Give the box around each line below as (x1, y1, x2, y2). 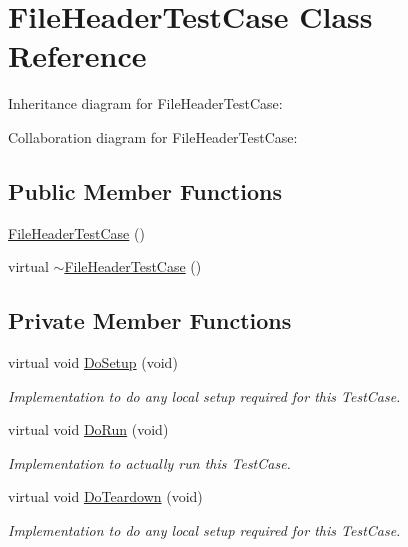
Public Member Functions (8, 175, 282, 206)
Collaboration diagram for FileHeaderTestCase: (8, 126, 298, 147)
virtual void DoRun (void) (8, 419, 169, 440)
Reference (8, 35, 147, 76)
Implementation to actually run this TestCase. (8, 452, 291, 473)
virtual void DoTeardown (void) (8, 486, 203, 507)
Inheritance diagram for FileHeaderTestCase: (8, 93, 283, 114)
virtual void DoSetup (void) (8, 352, 178, 373)
